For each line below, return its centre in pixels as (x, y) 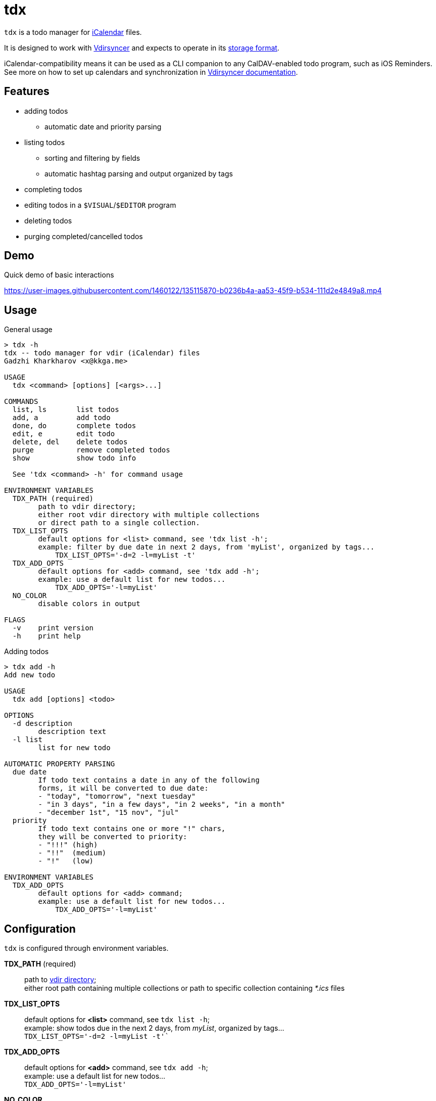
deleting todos (48, 220)
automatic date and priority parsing (103, 126)
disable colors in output (89, 604)
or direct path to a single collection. (119, 523)
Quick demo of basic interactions (59, 275)
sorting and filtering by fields (92, 158)
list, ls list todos (66, 410)
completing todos (53, 189)
